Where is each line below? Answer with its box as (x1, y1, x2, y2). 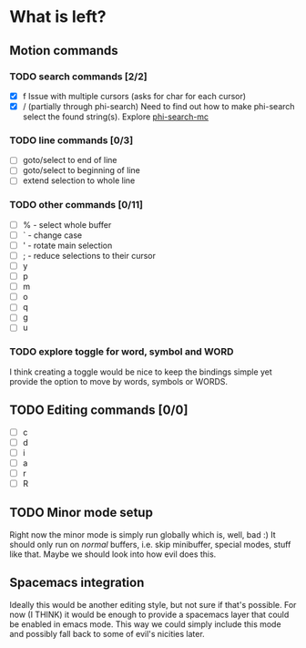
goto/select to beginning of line (22, 165, 141, 176)
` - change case (22, 230, 83, 241)
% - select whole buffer (22, 219, 112, 230)
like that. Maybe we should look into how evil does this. (9, 549, 217, 560)
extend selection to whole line (22, 175, 136, 186)
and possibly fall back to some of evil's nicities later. (9, 628, 205, 639)
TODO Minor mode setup (9, 505, 153, 520)
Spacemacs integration (9, 575, 145, 591)
